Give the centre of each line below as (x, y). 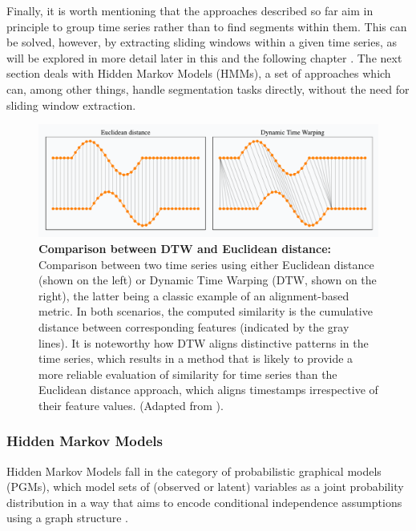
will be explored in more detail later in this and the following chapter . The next (204, 57)
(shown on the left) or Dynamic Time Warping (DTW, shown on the (208, 280)
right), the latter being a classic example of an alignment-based (194, 295)
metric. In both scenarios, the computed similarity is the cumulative (206, 311)
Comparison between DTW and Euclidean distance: (185, 248)
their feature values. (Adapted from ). (131, 405)
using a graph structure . (67, 518)
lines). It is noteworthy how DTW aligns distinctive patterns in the (204, 342)
